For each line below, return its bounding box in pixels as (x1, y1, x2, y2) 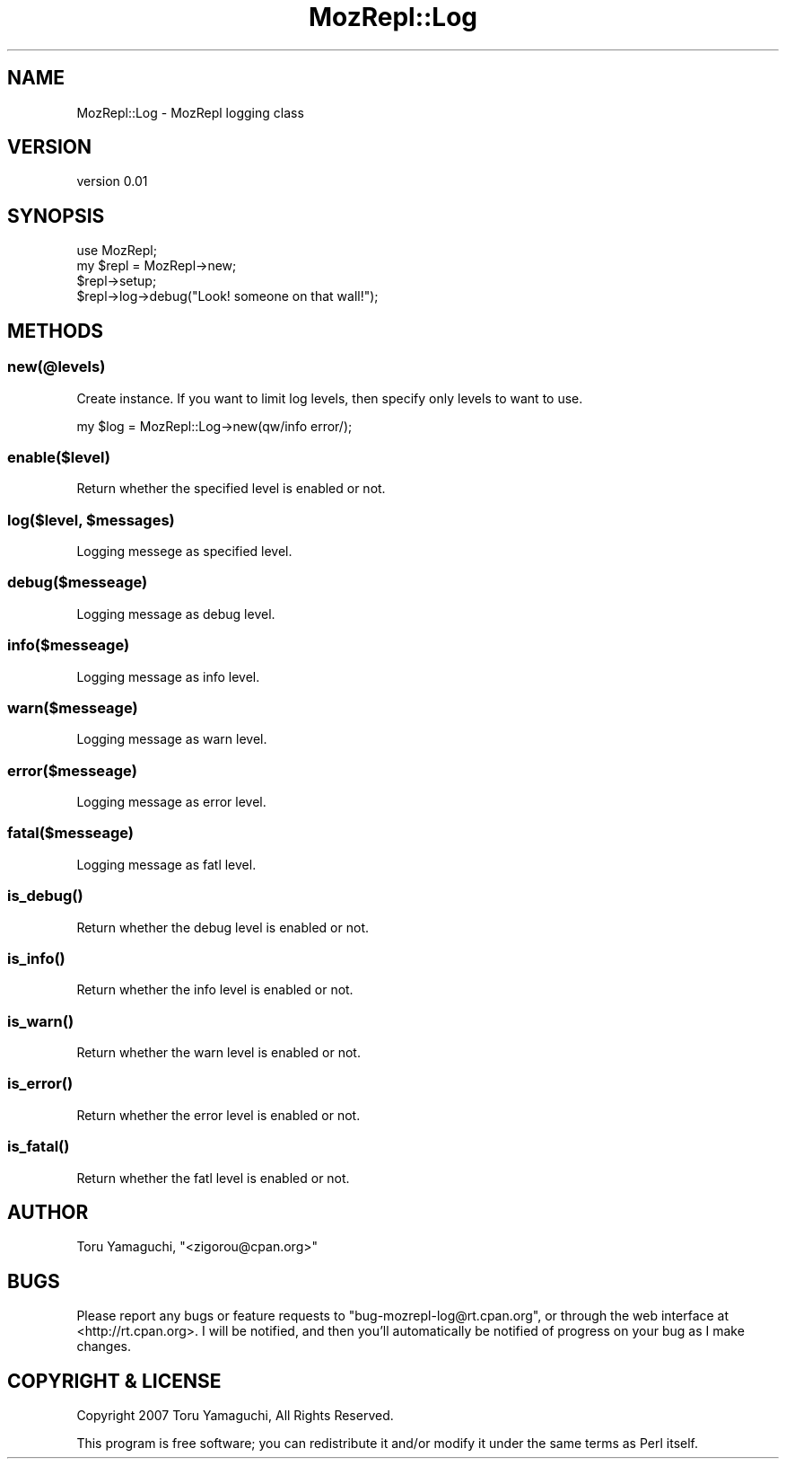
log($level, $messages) (7, 510, 175, 529)
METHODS (7, 319, 104, 342)
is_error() (7, 1074, 74, 1093)
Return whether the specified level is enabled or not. (76, 481, 386, 497)
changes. (76, 1338, 131, 1355)
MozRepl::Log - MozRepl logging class (76, 104, 304, 120)
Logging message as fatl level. (76, 856, 257, 872)
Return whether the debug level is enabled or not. (76, 919, 369, 935)
